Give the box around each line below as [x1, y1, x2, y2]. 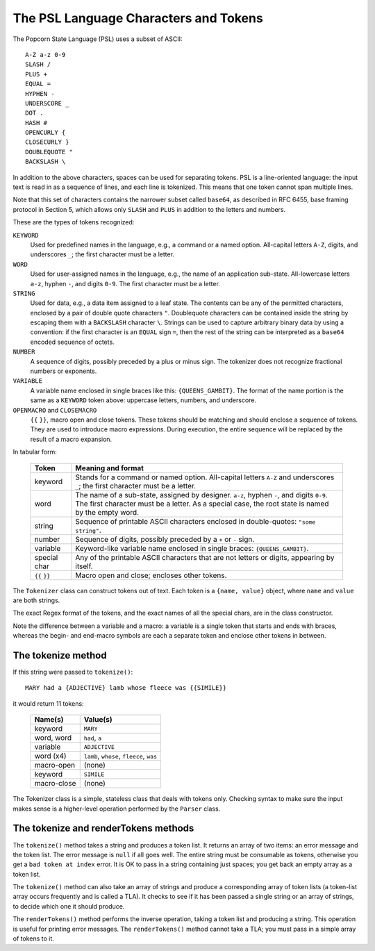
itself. [75, 561, 93, 571]
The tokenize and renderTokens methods [12, 822, 194, 834]
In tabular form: [12, 448, 57, 456]
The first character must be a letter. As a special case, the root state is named [75, 499, 329, 508]
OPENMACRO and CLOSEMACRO [12, 406, 97, 414]
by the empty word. [75, 507, 139, 517]
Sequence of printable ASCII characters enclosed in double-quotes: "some [75, 516, 316, 526]
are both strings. [12, 596, 60, 604]
